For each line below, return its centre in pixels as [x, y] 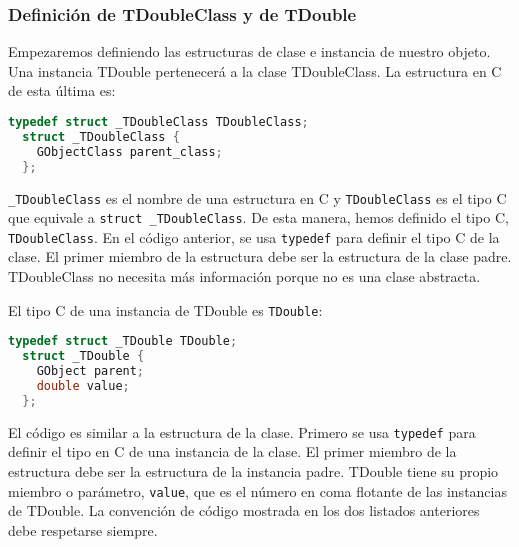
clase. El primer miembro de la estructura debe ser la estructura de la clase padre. [260, 256]
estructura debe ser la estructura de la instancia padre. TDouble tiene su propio [253, 470]
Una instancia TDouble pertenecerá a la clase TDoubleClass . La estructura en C [255, 70]
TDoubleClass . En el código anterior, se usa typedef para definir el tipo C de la [254, 236]
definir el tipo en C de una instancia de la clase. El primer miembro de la [232, 451]
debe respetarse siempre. [83, 529]
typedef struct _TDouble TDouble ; [123, 341]
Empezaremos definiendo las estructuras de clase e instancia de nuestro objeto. [249, 51]
